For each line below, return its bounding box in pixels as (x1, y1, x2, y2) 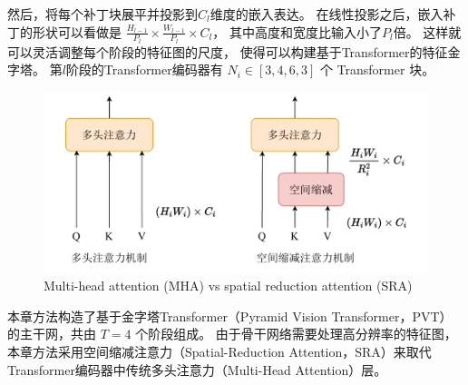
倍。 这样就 (393, 22, 462, 41)
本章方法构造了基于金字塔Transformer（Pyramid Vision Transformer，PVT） (7, 306, 453, 325)
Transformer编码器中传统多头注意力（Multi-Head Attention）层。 (7, 360, 387, 379)
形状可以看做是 (32, 22, 122, 41)
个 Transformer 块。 (319, 60, 435, 79)
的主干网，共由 (7, 324, 96, 343)
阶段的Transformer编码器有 (65, 60, 223, 79)
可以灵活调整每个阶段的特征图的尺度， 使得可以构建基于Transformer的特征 (7, 42, 448, 61)
